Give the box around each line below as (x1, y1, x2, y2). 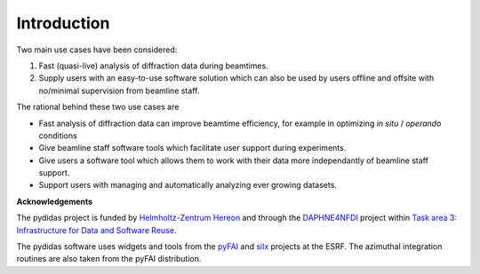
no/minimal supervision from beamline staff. (38, 85, 200, 96)
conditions (38, 129, 77, 141)
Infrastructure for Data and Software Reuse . (16, 224, 177, 235)
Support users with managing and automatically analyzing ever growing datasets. (38, 180, 338, 191)
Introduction (16, 13, 110, 33)
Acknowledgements (16, 196, 93, 207)
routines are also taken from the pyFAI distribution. (16, 254, 202, 264)
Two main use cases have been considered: (16, 44, 178, 55)
